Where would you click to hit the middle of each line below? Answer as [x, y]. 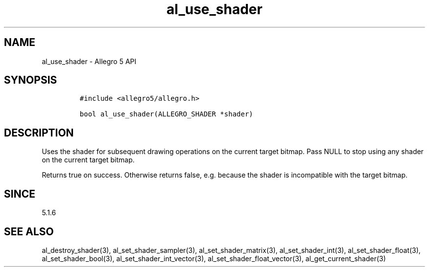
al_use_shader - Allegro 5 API [89, 61]
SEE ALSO [29, 231]
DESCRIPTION [39, 133]
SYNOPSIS [31, 80]
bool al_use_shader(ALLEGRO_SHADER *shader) [166, 114]
